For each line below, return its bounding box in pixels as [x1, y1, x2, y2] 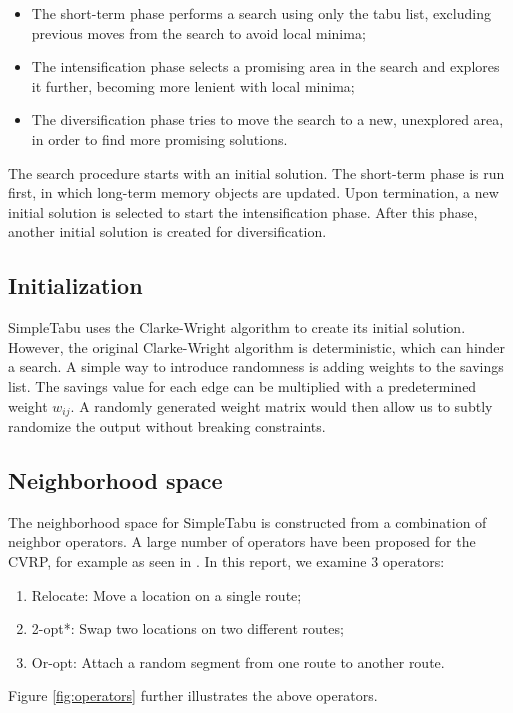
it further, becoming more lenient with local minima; [31, 75, 355, 96]
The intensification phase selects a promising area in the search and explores [31, 56, 500, 77]
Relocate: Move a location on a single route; [31, 584, 302, 605]
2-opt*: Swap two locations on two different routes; [31, 618, 344, 639]
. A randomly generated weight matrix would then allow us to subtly [70, 395, 493, 416]
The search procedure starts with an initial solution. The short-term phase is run [8, 162, 505, 183]
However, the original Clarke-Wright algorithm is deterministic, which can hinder [8, 336, 506, 357]
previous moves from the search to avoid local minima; [31, 22, 366, 43]
